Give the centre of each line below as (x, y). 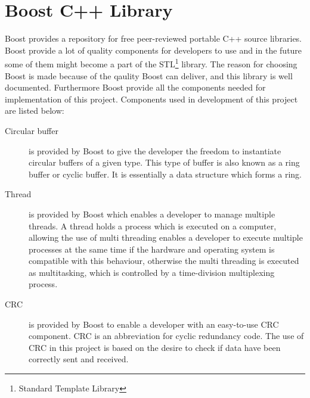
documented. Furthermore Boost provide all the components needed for (135, 87)
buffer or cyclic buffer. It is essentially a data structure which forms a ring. (165, 174)
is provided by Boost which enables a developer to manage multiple (152, 214)
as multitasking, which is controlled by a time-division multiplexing (152, 272)
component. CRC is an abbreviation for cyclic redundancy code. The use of (166, 336)
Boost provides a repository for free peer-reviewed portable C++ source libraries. (154, 38)
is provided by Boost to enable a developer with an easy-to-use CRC (154, 324)
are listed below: (35, 111)
